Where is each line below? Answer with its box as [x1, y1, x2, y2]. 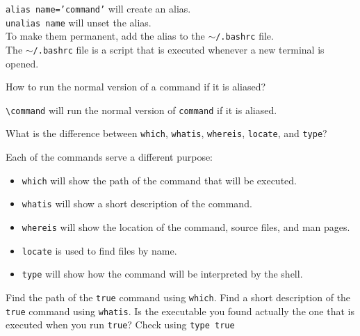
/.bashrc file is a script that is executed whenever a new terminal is [33, 42, 325, 56]
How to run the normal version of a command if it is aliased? [6, 79, 266, 94]
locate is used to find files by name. [22, 243, 177, 257]
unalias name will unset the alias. [6, 15, 152, 29]
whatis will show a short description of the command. [22, 196, 252, 211]
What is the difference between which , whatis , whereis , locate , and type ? [6, 126, 327, 141]
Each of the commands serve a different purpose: [6, 150, 213, 164]
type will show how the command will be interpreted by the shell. [22, 266, 303, 281]
